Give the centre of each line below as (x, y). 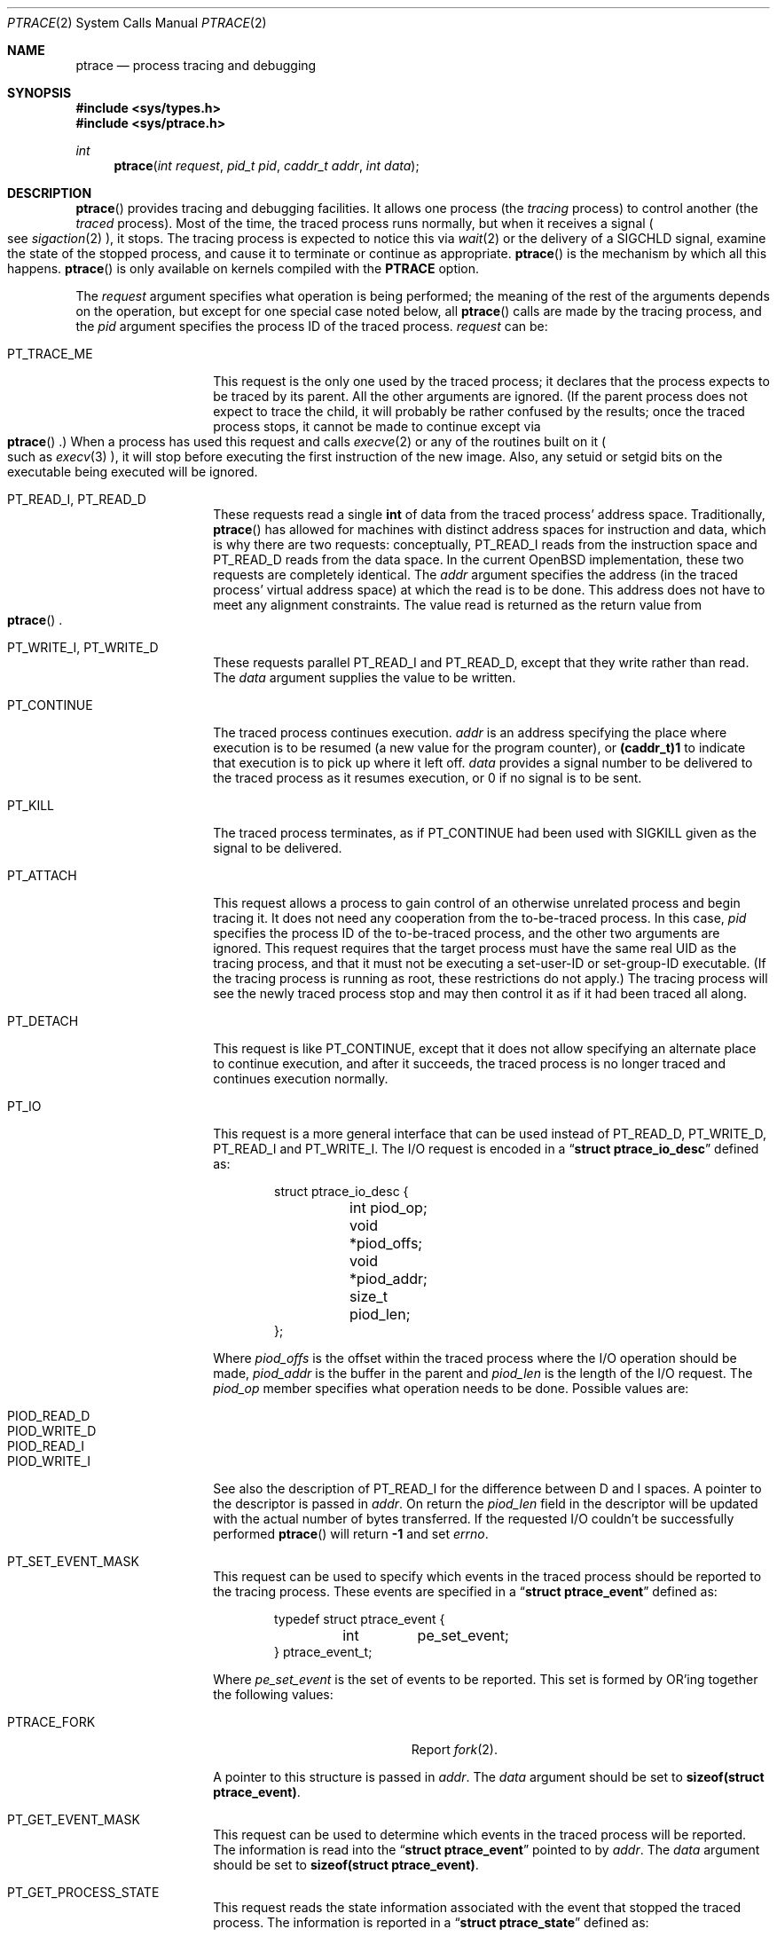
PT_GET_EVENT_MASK (74, 1819)
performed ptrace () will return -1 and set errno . (351, 1534)
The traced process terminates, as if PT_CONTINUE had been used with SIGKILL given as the (485, 833)
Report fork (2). (454, 1749)
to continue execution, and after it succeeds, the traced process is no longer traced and (469, 1063)
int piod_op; (388, 1208)
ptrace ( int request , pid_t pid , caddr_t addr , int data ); (267, 165)
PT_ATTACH (42, 875)
